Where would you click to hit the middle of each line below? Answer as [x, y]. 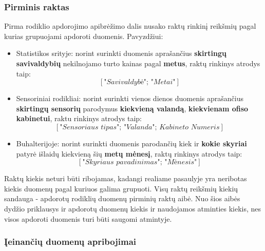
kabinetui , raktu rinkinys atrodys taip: [79, 118]
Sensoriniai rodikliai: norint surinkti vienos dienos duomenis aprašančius [130, 98]
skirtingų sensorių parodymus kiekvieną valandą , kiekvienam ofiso [132, 108]
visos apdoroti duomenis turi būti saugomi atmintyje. [88, 218]
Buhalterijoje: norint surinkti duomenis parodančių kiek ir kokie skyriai [131, 143]
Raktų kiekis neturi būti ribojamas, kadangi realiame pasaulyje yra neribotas [126, 178]
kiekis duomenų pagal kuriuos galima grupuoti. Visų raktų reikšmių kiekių [121, 188]
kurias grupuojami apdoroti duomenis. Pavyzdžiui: [84, 36]
